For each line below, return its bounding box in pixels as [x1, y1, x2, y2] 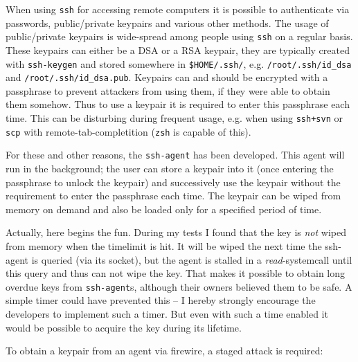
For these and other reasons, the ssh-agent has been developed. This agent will [6, 147, 345, 162]
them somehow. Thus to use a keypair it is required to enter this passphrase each [6, 97, 350, 111]
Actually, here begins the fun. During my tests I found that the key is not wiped [6, 225, 346, 239]
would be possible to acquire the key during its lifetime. [6, 320, 242, 334]
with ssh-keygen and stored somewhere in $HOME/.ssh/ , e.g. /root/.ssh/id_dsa [6, 56, 352, 71]
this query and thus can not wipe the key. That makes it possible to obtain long [6, 266, 346, 280]
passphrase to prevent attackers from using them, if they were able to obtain [6, 83, 330, 98]
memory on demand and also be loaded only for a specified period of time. [6, 201, 322, 216]
